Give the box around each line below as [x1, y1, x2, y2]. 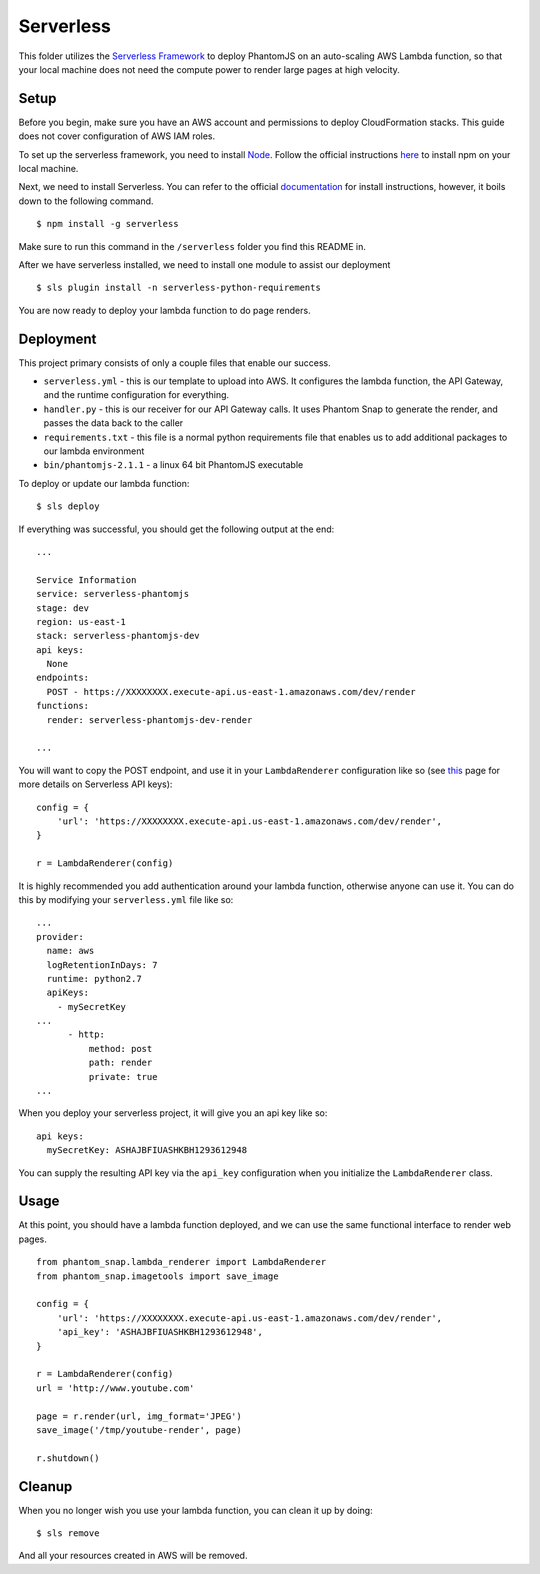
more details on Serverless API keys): [18, 778, 173, 790]
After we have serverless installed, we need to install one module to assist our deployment [18, 258, 391, 270]
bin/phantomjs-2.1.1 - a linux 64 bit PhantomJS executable [43, 459, 304, 471]
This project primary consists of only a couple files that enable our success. [18, 356, 332, 369]
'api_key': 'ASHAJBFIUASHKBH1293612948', [56, 1326, 264, 1338]
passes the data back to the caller [43, 417, 184, 429]
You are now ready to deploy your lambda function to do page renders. [18, 304, 311, 316]
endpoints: [36, 672, 90, 684]
